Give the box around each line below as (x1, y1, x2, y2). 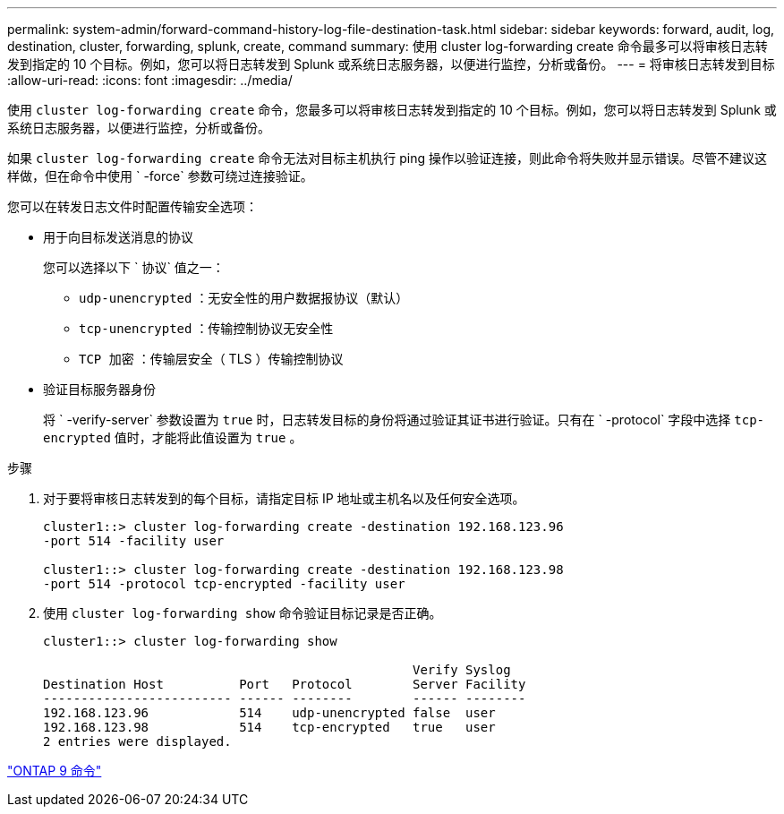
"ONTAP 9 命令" (7, 763, 102, 778)
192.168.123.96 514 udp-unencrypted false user (43, 706, 496, 720)
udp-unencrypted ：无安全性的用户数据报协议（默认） (79, 290, 409, 305)
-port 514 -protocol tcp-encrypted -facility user (43, 577, 405, 591)
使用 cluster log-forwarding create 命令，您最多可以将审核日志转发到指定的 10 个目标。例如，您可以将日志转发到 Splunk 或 (7, 102, 777, 117)
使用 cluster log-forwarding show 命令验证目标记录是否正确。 (43, 605, 442, 621)
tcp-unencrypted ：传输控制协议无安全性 (79, 321, 334, 336)
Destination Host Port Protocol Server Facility (43, 677, 526, 691)
